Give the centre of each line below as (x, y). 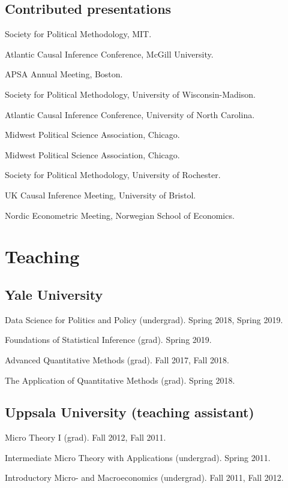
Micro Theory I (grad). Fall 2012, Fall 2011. (85, 437)
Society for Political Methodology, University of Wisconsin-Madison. (130, 94)
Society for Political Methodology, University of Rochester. (113, 175)
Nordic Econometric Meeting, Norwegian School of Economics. (120, 215)
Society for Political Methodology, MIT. (78, 34)
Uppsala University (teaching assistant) (130, 412)
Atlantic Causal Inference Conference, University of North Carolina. (130, 114)
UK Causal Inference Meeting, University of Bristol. (100, 195)
